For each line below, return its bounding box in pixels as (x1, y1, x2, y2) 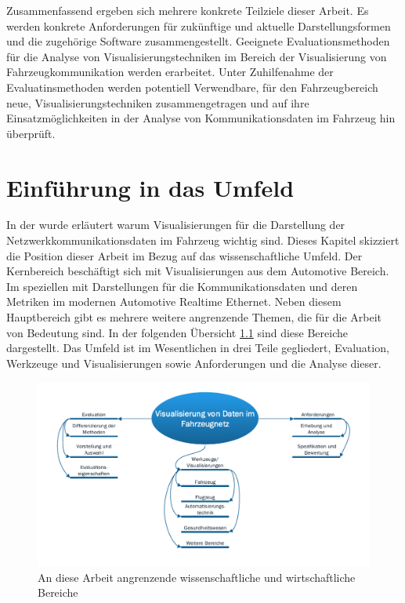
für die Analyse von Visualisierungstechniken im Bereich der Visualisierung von (6, 48, 387, 64)
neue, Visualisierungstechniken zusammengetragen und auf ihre (6, 94, 309, 111)
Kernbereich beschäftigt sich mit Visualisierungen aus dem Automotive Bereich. (6, 263, 389, 279)
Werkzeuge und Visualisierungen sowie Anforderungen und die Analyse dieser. (6, 354, 381, 371)
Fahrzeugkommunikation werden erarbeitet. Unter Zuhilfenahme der (6, 64, 334, 80)
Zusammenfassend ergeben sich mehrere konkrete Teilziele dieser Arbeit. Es (6, 2, 369, 18)
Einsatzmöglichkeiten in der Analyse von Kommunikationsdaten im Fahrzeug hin (6, 110, 396, 126)
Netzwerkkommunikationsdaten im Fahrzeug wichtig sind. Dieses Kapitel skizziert (6, 232, 400, 249)
